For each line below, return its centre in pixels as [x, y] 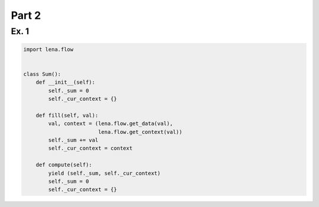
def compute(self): [64, 165]
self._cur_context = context [90, 148]
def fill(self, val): [67, 115]
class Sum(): [42, 74]
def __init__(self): [66, 82]
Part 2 [26, 15]
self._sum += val [73, 140]
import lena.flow [48, 49]
